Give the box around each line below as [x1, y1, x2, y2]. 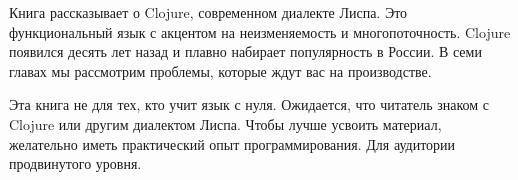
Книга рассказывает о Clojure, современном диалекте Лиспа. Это [9, 2, 408, 22]
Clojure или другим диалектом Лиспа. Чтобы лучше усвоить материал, [9, 113, 442, 134]
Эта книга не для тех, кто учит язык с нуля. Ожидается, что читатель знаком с [9, 94, 489, 115]
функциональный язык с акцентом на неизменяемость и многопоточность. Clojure [9, 21, 511, 42]
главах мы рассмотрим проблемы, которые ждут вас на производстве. [9, 60, 432, 81]
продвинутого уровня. [9, 153, 142, 174]
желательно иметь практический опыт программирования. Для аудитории [9, 133, 456, 154]
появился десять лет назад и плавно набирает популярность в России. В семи [9, 41, 482, 62]
